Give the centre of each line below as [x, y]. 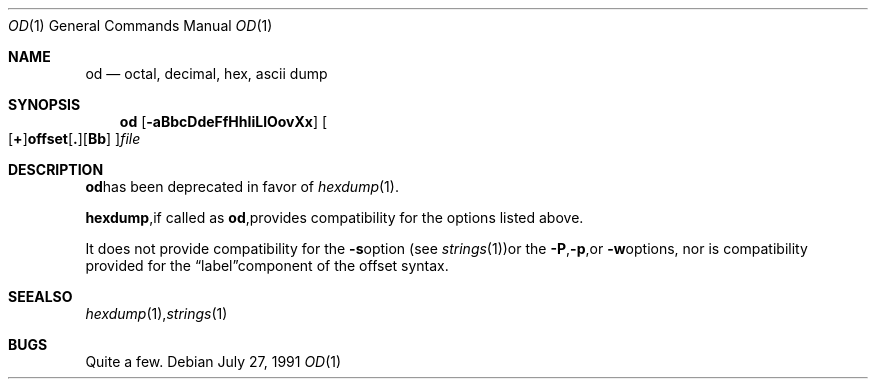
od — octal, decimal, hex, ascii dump [206, 73]
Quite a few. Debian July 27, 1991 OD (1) [213, 361]
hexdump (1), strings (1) [156, 313]
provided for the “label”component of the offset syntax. [267, 265]
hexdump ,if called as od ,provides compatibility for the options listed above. [334, 217]
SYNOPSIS [44, 104]
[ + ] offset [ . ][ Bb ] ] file [74, 138]
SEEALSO [40, 296]
